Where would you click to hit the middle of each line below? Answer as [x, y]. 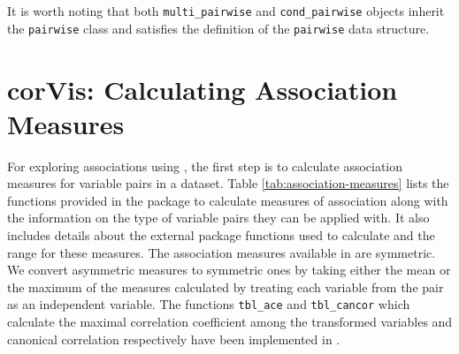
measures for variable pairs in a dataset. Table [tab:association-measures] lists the [228, 183]
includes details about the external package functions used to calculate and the [221, 235]
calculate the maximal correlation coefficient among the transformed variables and [230, 322]
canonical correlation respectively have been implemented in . [174, 339]
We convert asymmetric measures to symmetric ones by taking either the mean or [229, 270]
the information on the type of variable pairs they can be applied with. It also [218, 218]
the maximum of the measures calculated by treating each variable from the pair [226, 286]
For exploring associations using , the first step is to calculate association [205, 166]
